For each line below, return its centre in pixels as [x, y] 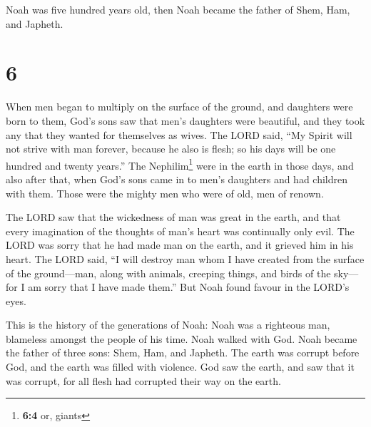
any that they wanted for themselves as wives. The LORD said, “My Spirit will [179, 134]
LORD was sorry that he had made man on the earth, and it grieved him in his [180, 245]
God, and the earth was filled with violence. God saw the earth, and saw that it [180, 367]
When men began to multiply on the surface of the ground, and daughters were [179, 107]
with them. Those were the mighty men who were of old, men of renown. [165, 193]
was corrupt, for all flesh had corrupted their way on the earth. [143, 380]
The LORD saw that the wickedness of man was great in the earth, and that [173, 217]
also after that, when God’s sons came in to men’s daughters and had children [177, 179]
